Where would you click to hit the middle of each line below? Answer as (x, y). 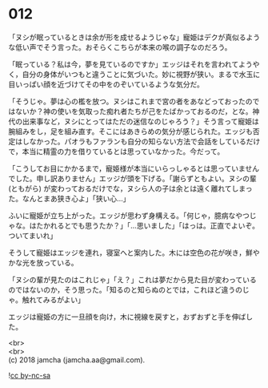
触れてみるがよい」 (54, 299)
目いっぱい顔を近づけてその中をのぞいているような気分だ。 (106, 84)
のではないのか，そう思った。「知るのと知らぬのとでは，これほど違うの (125, 289)
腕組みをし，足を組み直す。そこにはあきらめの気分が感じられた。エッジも (131, 131)
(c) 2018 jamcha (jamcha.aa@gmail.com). (77, 360)
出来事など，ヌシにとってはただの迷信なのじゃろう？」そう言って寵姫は (140, 121)
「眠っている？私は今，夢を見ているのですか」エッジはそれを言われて (124, 64)
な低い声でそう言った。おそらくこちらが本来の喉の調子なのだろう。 (120, 47)
